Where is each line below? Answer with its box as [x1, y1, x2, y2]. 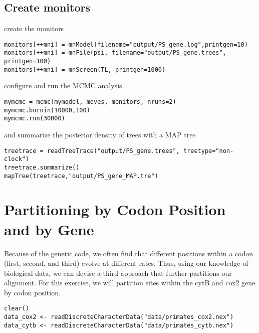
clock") [4, 155, 30, 163]
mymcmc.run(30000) [4, 115, 65, 122]
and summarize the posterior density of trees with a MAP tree [4, 129, 196, 139]
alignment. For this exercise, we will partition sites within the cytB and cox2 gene [4, 277, 255, 288]
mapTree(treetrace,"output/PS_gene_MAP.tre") [4, 172, 158, 180]
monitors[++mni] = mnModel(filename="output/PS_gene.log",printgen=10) [4, 41, 248, 48]
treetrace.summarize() [4, 163, 80, 171]
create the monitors [4, 23, 64, 34]
